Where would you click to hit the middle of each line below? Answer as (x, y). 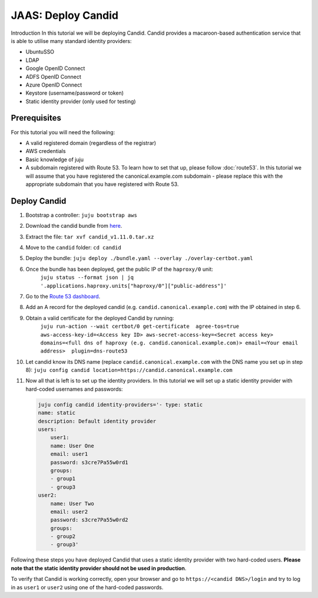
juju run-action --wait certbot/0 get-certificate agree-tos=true (140, 326)
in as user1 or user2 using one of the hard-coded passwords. (87, 587)
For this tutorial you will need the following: (63, 132)
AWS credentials (46, 151)
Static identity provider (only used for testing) (81, 101)
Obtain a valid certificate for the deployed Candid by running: (100, 318)
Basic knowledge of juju (54, 160)
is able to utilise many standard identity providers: (71, 41)
